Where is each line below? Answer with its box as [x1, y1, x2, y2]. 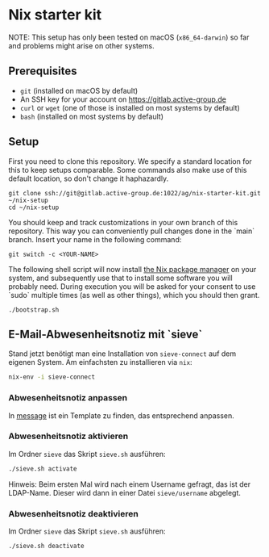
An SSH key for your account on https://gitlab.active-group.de [19, 94, 227, 104]
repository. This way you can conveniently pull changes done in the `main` [8, 226, 255, 236]
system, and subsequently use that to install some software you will [8, 273, 233, 283]
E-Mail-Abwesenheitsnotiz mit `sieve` [8, 327, 203, 341]
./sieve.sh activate [8, 464, 78, 473]
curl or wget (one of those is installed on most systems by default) [19, 103, 240, 112]
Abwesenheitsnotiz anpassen [8, 392, 128, 404]
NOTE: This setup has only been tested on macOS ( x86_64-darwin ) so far [8, 32, 250, 42]
